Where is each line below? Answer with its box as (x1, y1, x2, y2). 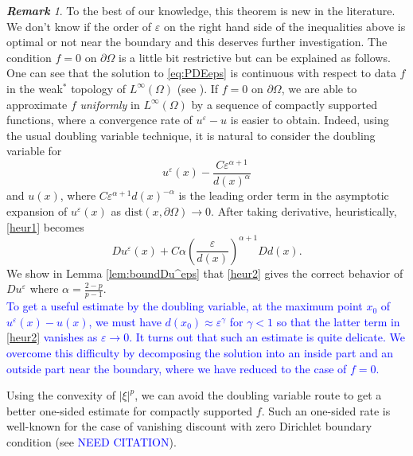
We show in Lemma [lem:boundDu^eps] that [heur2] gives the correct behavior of (6, 264, 403, 281)
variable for (6, 142, 62, 159)
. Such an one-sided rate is (261, 402, 391, 419)
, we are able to (281, 80, 357, 96)
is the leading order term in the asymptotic (178, 187, 389, 204)
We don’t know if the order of (6, 18, 152, 34)
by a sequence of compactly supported (191, 95, 377, 112)
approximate (6, 95, 68, 112)
